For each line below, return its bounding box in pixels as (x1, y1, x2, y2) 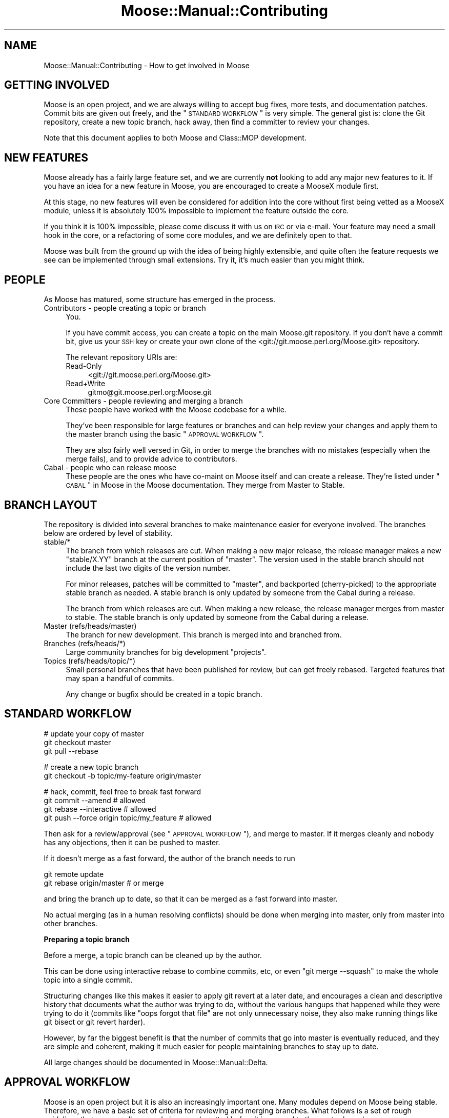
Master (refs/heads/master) (44, 621, 137, 630)
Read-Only (66, 362, 102, 371)
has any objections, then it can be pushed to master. (44, 837, 220, 847)
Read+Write (66, 379, 106, 388)
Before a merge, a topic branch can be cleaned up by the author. (44, 950, 262, 960)
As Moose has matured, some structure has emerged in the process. (44, 295, 276, 304)
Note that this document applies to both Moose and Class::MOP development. (44, 133, 307, 143)
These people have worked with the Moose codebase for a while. (66, 405, 287, 414)
